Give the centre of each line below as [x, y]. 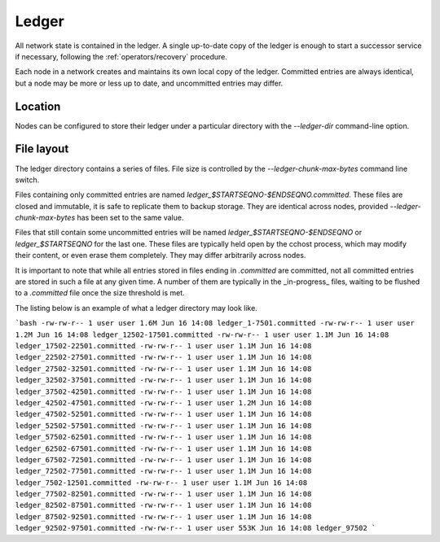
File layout [42, 149]
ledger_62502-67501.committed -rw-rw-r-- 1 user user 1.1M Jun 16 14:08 [163, 448]
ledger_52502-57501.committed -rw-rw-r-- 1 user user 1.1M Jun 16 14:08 [163, 426]
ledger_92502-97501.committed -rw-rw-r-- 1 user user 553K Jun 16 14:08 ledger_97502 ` [196, 528]
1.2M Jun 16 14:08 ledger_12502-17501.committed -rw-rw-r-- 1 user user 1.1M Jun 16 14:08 [202, 334]
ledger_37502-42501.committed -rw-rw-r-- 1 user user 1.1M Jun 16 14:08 [163, 391]
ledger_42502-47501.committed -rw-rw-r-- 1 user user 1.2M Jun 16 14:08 [163, 402]
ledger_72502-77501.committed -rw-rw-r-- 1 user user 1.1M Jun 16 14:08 [163, 471]
